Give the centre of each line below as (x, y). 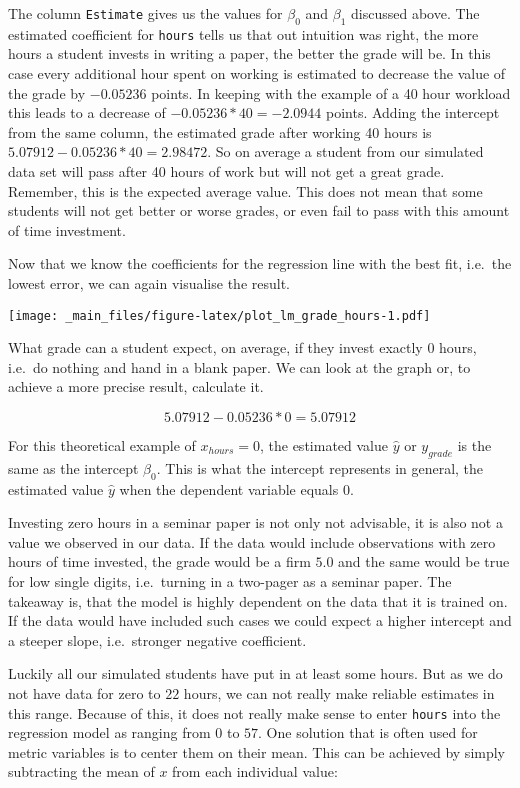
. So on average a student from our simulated (345, 151)
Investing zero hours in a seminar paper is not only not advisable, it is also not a (255, 522)
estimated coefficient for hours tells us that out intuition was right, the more (243, 33)
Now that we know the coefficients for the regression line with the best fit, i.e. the (260, 263)
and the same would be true (424, 561)
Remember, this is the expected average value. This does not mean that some (245, 190)
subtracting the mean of (81, 771)
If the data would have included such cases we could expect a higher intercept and (260, 620)
